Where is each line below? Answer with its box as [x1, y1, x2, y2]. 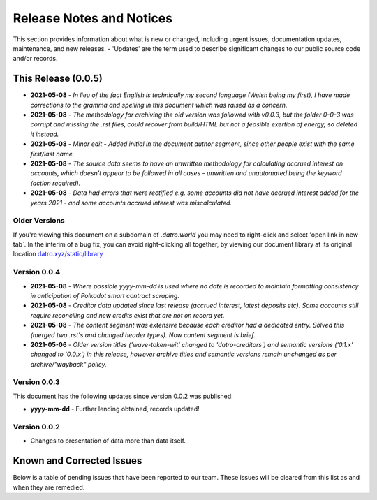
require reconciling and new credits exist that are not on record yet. [30, 311, 225, 319]
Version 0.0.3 [13, 377, 61, 387]
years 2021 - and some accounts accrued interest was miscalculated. [30, 198, 232, 207]
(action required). [30, 179, 81, 187]
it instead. [30, 130, 59, 138]
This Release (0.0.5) [13, 73, 103, 84]
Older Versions [13, 216, 66, 226]
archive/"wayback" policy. [30, 360, 108, 368]
